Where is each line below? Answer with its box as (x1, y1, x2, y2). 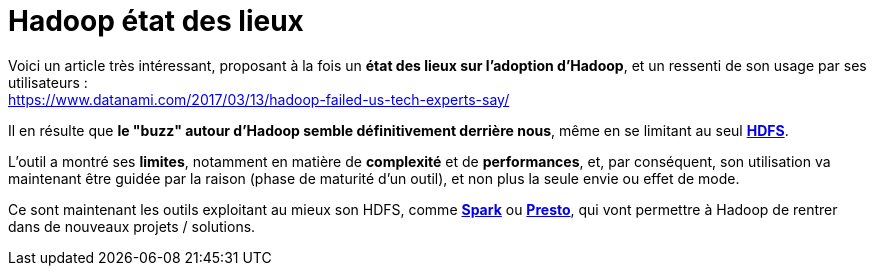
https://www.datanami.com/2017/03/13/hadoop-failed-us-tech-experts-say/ (8, 90, 510, 108)
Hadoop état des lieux (8, 4, 304, 38)
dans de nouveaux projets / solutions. (8, 217, 256, 235)
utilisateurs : (8, 73, 88, 91)
